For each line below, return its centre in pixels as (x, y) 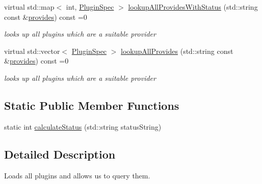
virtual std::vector (32, 51)
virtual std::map (29, 7)
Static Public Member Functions (92, 105)
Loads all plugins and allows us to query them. (77, 175)
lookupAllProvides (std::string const (177, 51)
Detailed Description (60, 154)
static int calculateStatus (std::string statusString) (83, 126)
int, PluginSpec (90, 7)
